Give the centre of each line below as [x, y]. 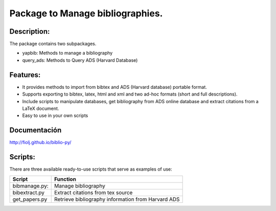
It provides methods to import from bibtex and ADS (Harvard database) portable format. [114, 87]
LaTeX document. [41, 108]
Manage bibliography [80, 185]
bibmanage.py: [30, 185]
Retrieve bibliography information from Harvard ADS [117, 199]
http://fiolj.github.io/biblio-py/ [40, 143]
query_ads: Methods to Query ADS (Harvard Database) [80, 60]
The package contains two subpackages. [53, 44]
